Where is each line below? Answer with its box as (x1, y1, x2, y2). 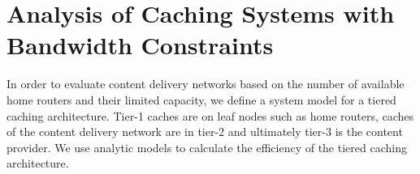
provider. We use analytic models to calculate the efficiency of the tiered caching (6, 138, 407, 155)
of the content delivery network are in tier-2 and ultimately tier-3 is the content (6, 123, 403, 140)
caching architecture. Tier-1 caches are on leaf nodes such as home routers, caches (6, 107, 414, 124)
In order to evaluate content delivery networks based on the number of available (6, 75, 405, 92)
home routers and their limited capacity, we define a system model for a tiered (6, 91, 396, 108)
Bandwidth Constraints (6, 28, 274, 62)
